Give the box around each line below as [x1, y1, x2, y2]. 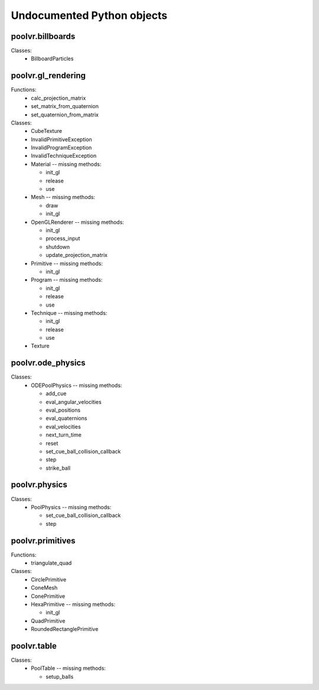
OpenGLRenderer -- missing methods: [31, 219, 124, 226]
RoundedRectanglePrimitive [31, 626, 99, 633]
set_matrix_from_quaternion [31, 103, 99, 110]
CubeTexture [31, 128, 62, 135]
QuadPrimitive [31, 617, 66, 624]
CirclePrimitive [31, 576, 67, 583]
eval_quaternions [45, 415, 87, 422]
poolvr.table [11, 641, 57, 651]
